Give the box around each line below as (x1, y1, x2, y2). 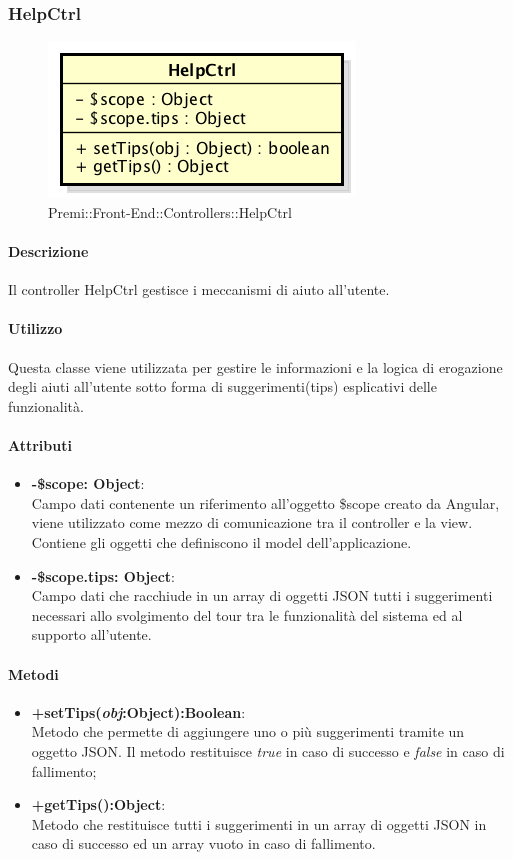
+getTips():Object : (31, 794, 166, 815)
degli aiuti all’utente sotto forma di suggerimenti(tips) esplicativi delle (8, 376, 437, 397)
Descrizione (8, 241, 89, 261)
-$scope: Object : (31, 473, 145, 494)
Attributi (8, 434, 72, 455)
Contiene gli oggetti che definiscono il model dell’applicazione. (31, 531, 412, 552)
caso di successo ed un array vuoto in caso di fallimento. (31, 833, 376, 854)
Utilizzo (8, 318, 63, 339)
